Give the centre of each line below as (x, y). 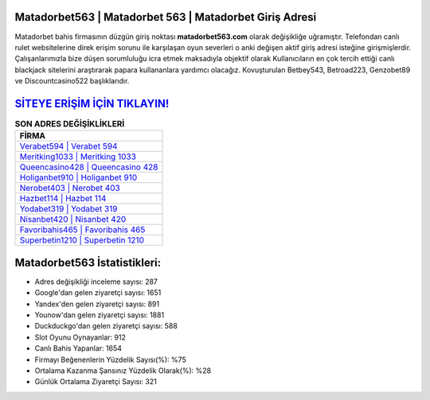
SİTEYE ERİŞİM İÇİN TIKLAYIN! (92, 103)
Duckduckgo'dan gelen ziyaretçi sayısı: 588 (106, 326)
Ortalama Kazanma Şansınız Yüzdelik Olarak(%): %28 (123, 371)
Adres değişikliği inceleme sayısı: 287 (96, 282)
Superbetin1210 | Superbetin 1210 (82, 240)
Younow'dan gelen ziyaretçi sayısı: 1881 (100, 315)
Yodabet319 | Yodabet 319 (68, 209)
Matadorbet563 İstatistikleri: (88, 262)
